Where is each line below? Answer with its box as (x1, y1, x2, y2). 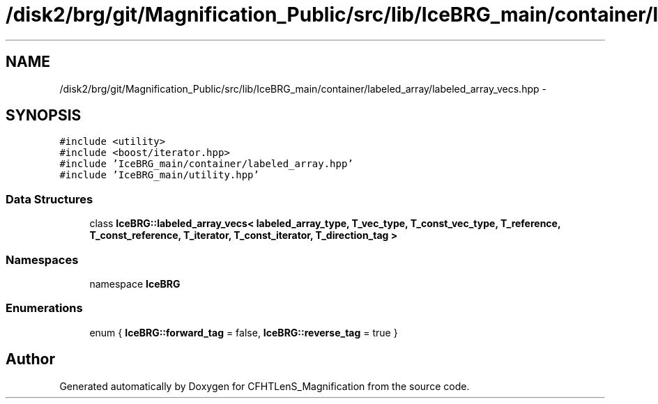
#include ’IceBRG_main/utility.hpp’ (59, 169, 259, 181)
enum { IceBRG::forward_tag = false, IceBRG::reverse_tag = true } (89, 326, 398, 339)
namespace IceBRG (89, 277, 181, 290)
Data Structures (6, 192, 93, 206)
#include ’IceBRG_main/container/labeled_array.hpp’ (59, 158, 353, 170)
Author (6, 350, 55, 368)
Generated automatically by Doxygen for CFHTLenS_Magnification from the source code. (59, 380, 470, 392)
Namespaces (6, 252, 79, 267)
